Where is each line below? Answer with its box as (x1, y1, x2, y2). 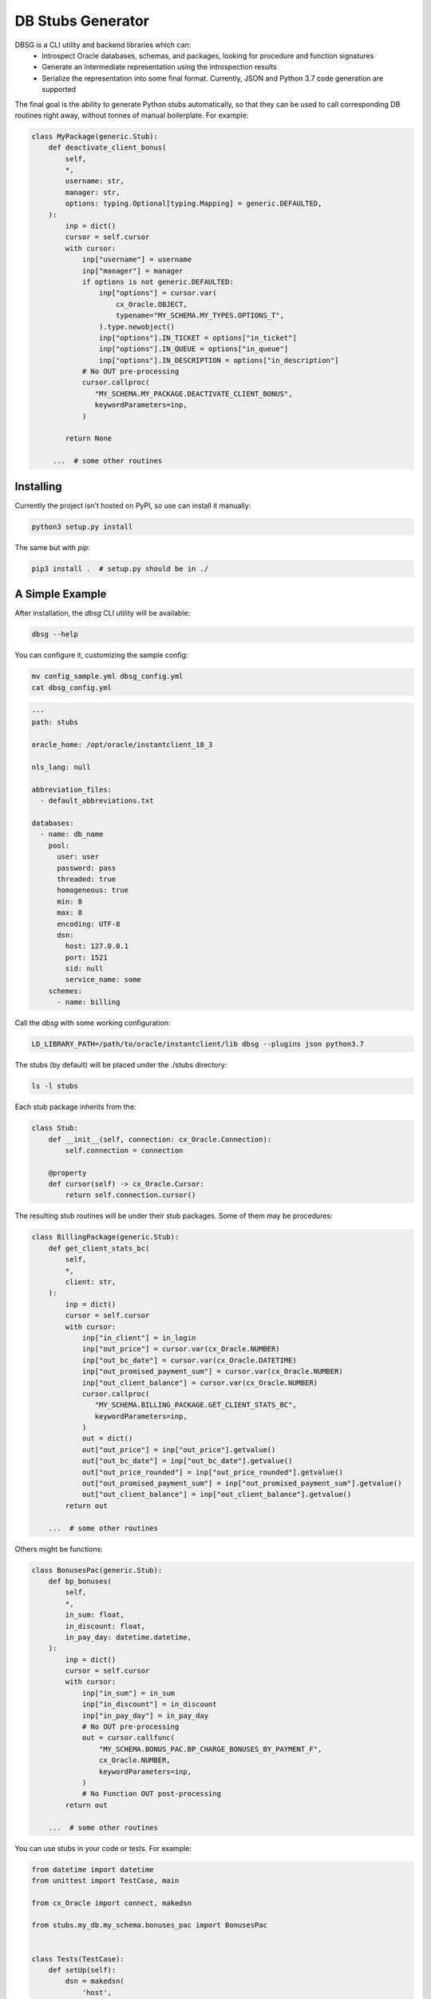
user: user (57, 852, 100, 861)
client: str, (65, 1278, 117, 1287)
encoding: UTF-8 (57, 920, 121, 928)
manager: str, (65, 188, 121, 197)
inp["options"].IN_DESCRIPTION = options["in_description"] (98, 356, 339, 365)
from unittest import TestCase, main (31, 1876, 180, 1885)
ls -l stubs (31, 1082, 79, 1091)
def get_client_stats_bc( (48, 1243, 150, 1253)
